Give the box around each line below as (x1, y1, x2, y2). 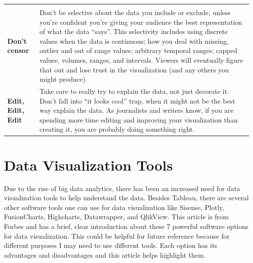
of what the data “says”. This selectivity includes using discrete (39, 26, 228, 36)
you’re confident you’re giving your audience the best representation (39, 17, 242, 27)
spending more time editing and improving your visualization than (39, 114, 238, 124)
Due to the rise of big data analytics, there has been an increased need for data (4, 183, 240, 193)
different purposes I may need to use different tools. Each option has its (4, 240, 217, 250)
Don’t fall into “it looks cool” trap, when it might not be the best (39, 95, 235, 105)
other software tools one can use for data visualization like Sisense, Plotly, (4, 202, 224, 212)
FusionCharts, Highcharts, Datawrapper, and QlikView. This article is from (4, 211, 229, 222)
